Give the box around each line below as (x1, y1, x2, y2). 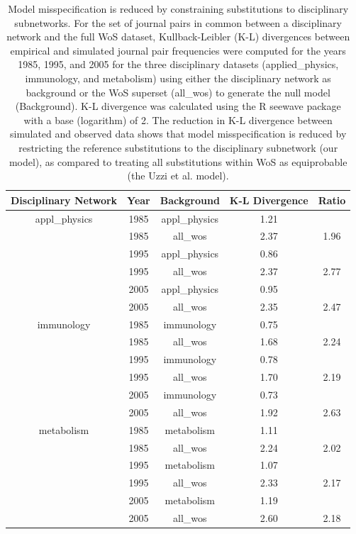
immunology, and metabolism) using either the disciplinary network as (25, 70, 331, 85)
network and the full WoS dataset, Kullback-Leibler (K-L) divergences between (6, 29, 350, 44)
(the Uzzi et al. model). (127, 168, 229, 183)
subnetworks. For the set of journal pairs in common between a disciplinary (14, 15, 342, 30)
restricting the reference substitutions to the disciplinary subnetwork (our (18, 140, 338, 155)
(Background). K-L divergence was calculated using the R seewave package (15, 99, 341, 113)
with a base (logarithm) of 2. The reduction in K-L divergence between (23, 112, 333, 127)
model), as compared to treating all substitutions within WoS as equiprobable (9, 154, 347, 169)
